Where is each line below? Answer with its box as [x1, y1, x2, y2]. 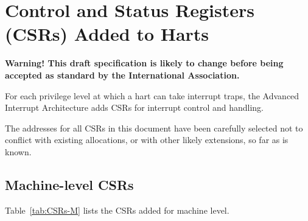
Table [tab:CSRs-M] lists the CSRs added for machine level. [5, 203, 229, 216]
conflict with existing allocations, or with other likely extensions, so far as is [5, 133, 289, 146]
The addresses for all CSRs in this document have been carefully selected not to [5, 121, 303, 134]
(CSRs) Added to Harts [5, 21, 209, 46]
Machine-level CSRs [5, 175, 134, 194]
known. [5, 145, 32, 158]
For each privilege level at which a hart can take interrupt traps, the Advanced [5, 89, 299, 102]
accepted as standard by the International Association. [5, 68, 240, 81]
